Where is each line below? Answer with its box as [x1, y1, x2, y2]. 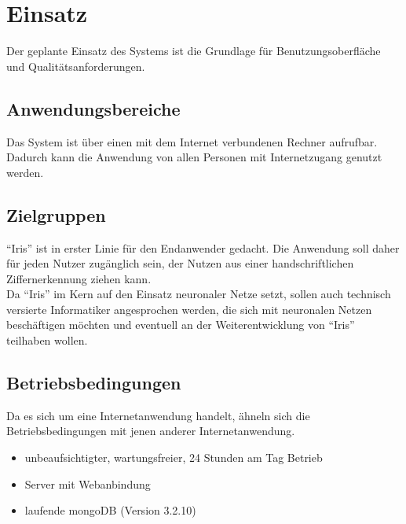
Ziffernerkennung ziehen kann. [6, 270, 152, 286]
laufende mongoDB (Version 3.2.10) [24, 502, 196, 518]
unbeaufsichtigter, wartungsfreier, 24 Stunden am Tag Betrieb [24, 449, 323, 466]
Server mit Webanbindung [24, 475, 151, 492]
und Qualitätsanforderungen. [6, 57, 145, 74]
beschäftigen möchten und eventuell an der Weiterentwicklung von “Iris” [6, 316, 355, 333]
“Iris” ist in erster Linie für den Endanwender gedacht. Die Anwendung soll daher [6, 239, 400, 256]
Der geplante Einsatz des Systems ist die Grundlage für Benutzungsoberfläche [6, 42, 381, 59]
